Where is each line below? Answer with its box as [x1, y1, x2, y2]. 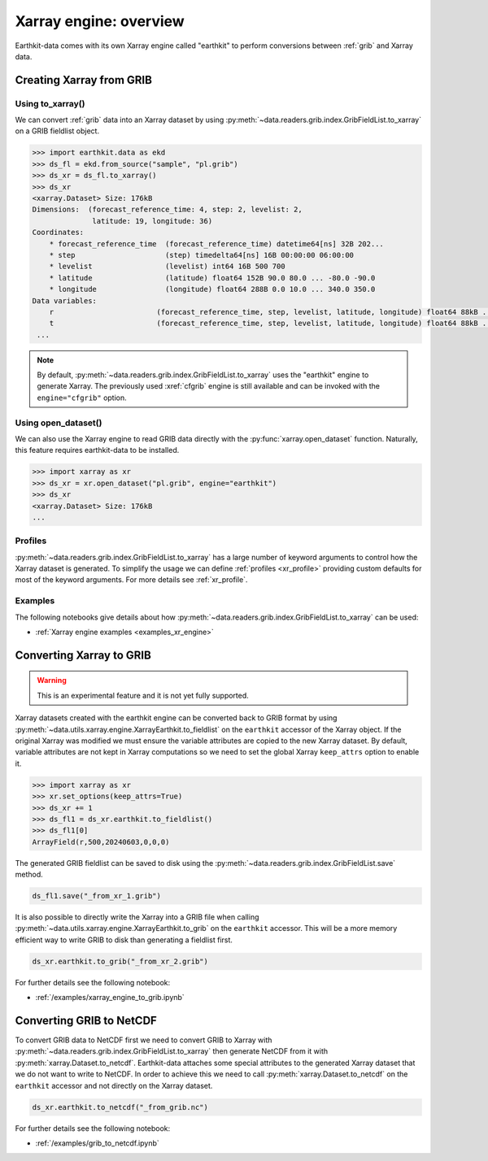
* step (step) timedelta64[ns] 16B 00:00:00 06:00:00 [49, 250, 354, 259]
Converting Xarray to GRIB [15, 648, 152, 662]
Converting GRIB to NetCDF [15, 1013, 158, 1028]
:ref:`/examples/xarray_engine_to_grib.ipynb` [35, 993, 185, 1002]
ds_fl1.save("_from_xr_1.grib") [32, 891, 162, 901]
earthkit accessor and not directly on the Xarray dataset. [15, 1081, 213, 1090]
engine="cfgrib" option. [37, 393, 128, 402]
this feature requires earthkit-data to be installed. [15, 446, 180, 455]
